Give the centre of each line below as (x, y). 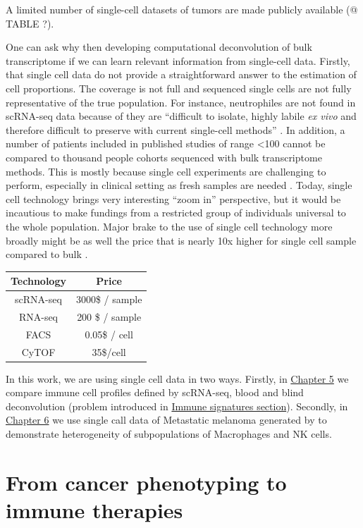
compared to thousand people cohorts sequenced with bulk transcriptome (164, 157)
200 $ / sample (109, 316)
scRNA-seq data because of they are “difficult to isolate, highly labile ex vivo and (181, 116)
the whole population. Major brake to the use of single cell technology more (169, 226)
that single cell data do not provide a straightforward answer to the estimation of (181, 74)
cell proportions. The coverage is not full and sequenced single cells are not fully (179, 88)
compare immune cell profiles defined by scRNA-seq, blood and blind (155, 392)
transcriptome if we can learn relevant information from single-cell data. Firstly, (178, 60)
